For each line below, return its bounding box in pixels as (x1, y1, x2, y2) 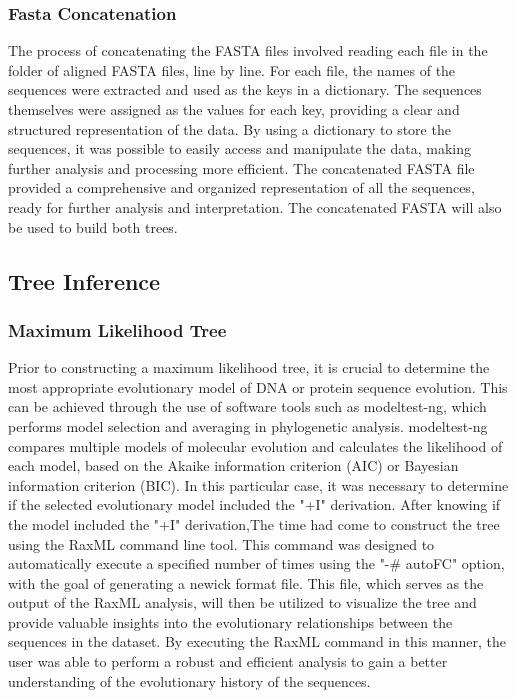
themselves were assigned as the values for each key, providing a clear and (8, 99, 460, 119)
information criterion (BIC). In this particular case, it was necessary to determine (8, 474, 509, 495)
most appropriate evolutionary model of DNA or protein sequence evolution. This (8, 376, 508, 397)
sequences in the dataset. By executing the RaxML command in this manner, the (8, 631, 506, 652)
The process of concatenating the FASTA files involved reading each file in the (8, 40, 488, 61)
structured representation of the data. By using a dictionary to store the (8, 118, 451, 139)
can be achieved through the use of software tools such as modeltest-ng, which (8, 396, 487, 417)
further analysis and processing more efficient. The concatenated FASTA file (8, 157, 475, 178)
